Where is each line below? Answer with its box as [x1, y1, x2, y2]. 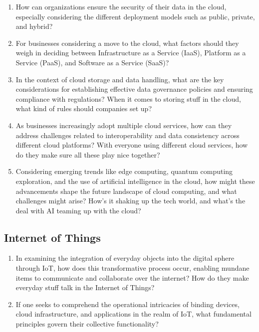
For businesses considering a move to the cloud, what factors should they [15, 37, 239, 48]
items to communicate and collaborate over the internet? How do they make [15, 272, 249, 283]
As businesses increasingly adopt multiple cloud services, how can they [15, 120, 232, 130]
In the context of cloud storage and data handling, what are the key [15, 74, 224, 84]
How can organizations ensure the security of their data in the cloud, [15, 1, 227, 11]
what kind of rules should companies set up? [15, 103, 152, 114]
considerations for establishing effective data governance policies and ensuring [15, 84, 253, 94]
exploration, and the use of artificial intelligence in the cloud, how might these [15, 175, 255, 186]
